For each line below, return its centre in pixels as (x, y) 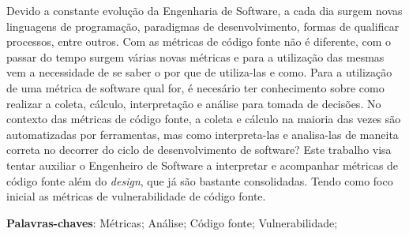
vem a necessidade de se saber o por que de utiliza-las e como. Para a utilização (199, 72)
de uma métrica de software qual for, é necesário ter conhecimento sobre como (195, 87)
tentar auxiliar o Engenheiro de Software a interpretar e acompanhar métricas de (203, 165)
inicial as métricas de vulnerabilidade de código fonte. (136, 196)
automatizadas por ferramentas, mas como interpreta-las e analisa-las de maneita (203, 134)
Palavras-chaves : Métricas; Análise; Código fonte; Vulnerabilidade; (172, 222)
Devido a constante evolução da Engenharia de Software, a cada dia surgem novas (204, 10)
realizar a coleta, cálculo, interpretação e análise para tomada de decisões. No (194, 103)
